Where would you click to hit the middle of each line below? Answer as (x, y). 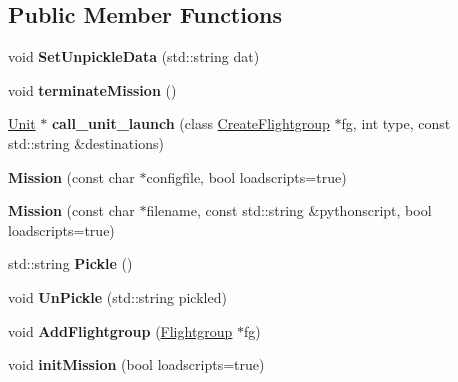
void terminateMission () (92, 89)
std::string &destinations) (86, 142)
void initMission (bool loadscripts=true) (136, 364)
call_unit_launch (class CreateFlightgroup (190, 123)
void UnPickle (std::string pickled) (117, 296)
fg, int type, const (396, 123)
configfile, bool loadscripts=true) (246, 176)
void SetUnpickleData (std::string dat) (134, 56)
